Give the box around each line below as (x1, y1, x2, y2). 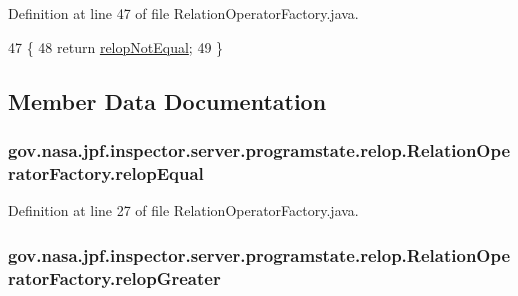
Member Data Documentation (8, 85, 327, 116)
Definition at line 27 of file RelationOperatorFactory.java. (8, 200, 359, 221)
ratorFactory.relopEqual (8, 160, 204, 185)
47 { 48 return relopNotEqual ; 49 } (8, 36, 224, 57)
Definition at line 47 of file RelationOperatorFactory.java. (8, 3, 359, 23)
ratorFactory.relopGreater (8, 265, 221, 290)
